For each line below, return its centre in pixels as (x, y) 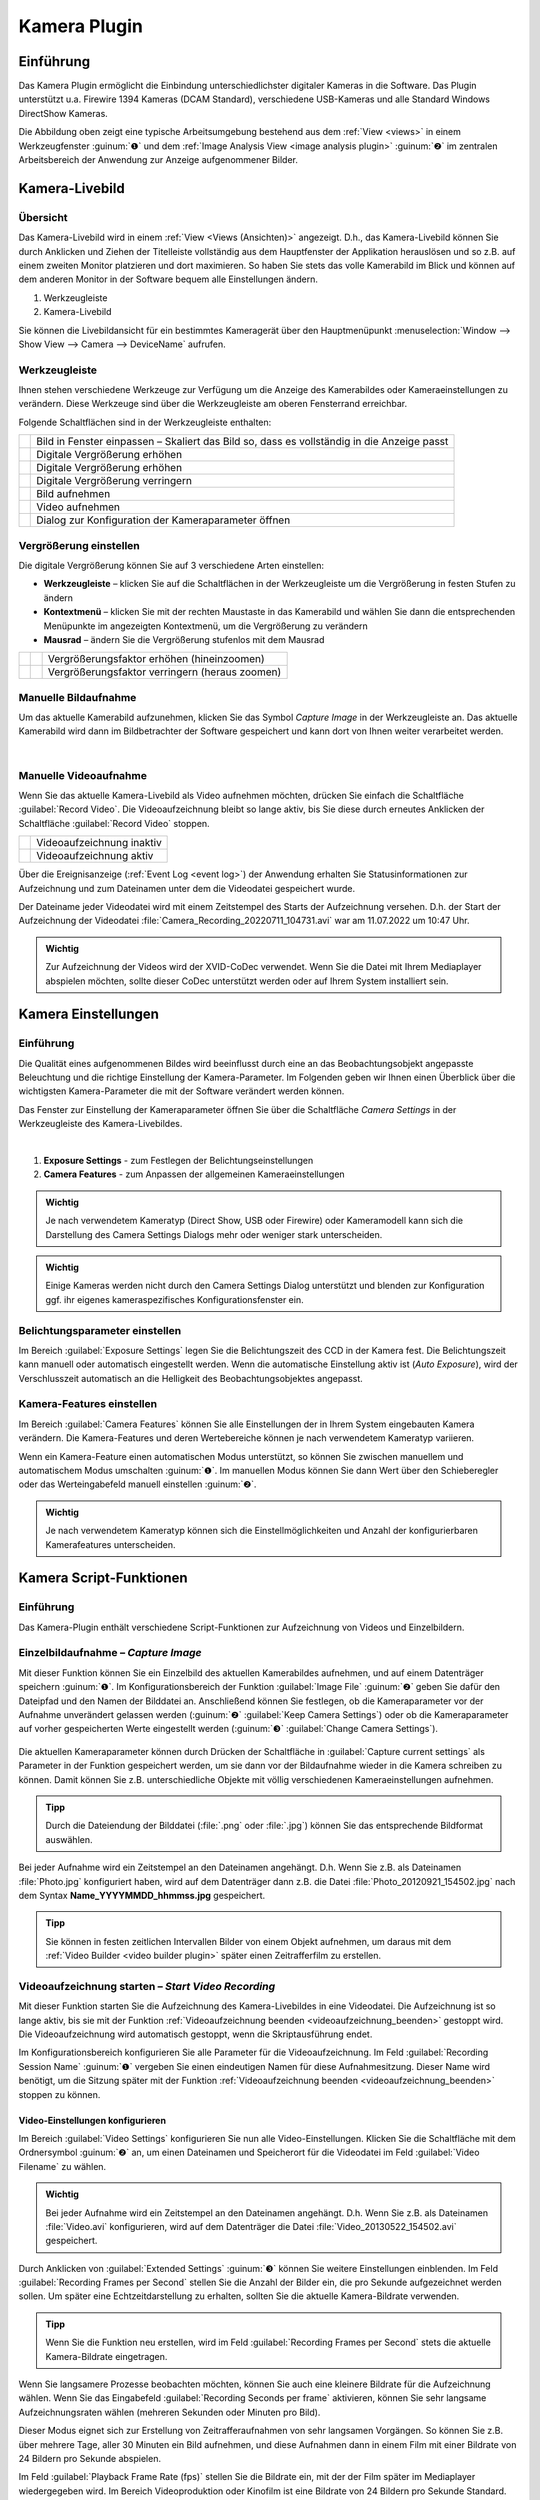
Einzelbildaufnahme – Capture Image (110, 1653)
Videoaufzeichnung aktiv (95, 856)
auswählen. (69, 1839)
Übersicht (43, 217)
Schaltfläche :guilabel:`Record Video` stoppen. (114, 823)
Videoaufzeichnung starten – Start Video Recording (146, 1986)
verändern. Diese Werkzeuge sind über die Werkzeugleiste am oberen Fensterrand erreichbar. (213, 404)
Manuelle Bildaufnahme (77, 697)
